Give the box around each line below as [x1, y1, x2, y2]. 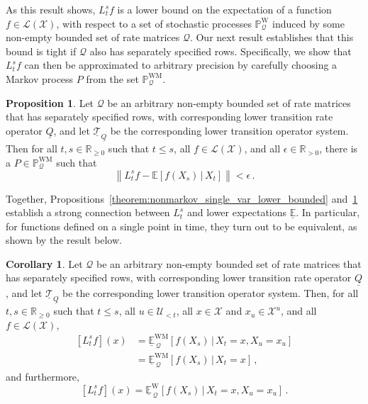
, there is [319, 141, 358, 156]
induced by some [272, 16, 345, 30]
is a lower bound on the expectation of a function [117, 2, 332, 16]
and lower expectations [186, 205, 287, 220]
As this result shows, [6, 2, 96, 16]
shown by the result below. [6, 232, 122, 247]
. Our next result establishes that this [189, 30, 354, 45]
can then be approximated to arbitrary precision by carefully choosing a [24, 57, 338, 72]
